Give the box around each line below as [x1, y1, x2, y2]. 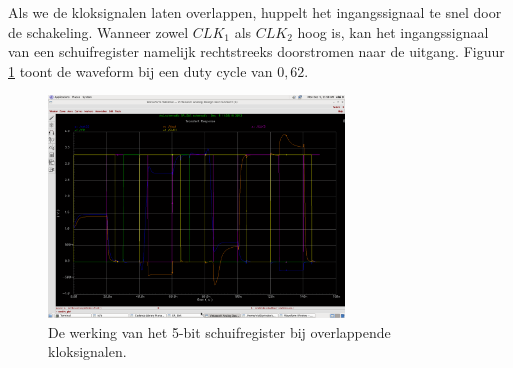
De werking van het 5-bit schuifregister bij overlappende [48, 321, 391, 342]
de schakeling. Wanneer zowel [8, 21, 189, 42]
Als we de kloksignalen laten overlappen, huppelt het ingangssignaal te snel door [8, 2, 502, 22]
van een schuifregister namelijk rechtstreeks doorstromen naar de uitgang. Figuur [8, 41, 505, 62]
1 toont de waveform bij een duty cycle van [8, 60, 273, 81]
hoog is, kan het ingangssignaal [297, 21, 489, 42]
